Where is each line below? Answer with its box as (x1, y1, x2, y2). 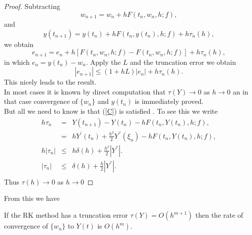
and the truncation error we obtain (130, 56, 236, 67)
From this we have (4, 193, 60, 203)
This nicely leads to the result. (4, 77, 97, 87)
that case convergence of (4, 96, 78, 106)
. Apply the (86, 56, 121, 67)
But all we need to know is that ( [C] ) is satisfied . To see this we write (4, 106, 218, 116)
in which (4, 56, 30, 67)
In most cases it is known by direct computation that (4, 86, 166, 96)
